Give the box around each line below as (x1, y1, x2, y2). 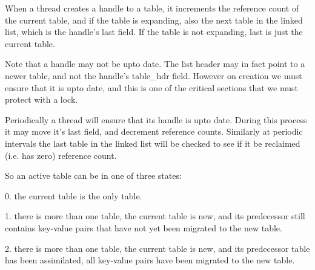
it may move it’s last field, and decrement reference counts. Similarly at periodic (5, 125, 303, 138)
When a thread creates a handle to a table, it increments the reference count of (5, 2, 299, 14)
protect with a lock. (5, 93, 78, 106)
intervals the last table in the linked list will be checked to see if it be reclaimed (5, 137, 300, 149)
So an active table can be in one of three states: (5, 169, 182, 182)
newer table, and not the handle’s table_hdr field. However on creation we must (5, 69, 302, 82)
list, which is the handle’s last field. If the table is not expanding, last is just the (5, 25, 303, 38)
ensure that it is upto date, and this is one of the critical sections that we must (5, 81, 298, 94)
